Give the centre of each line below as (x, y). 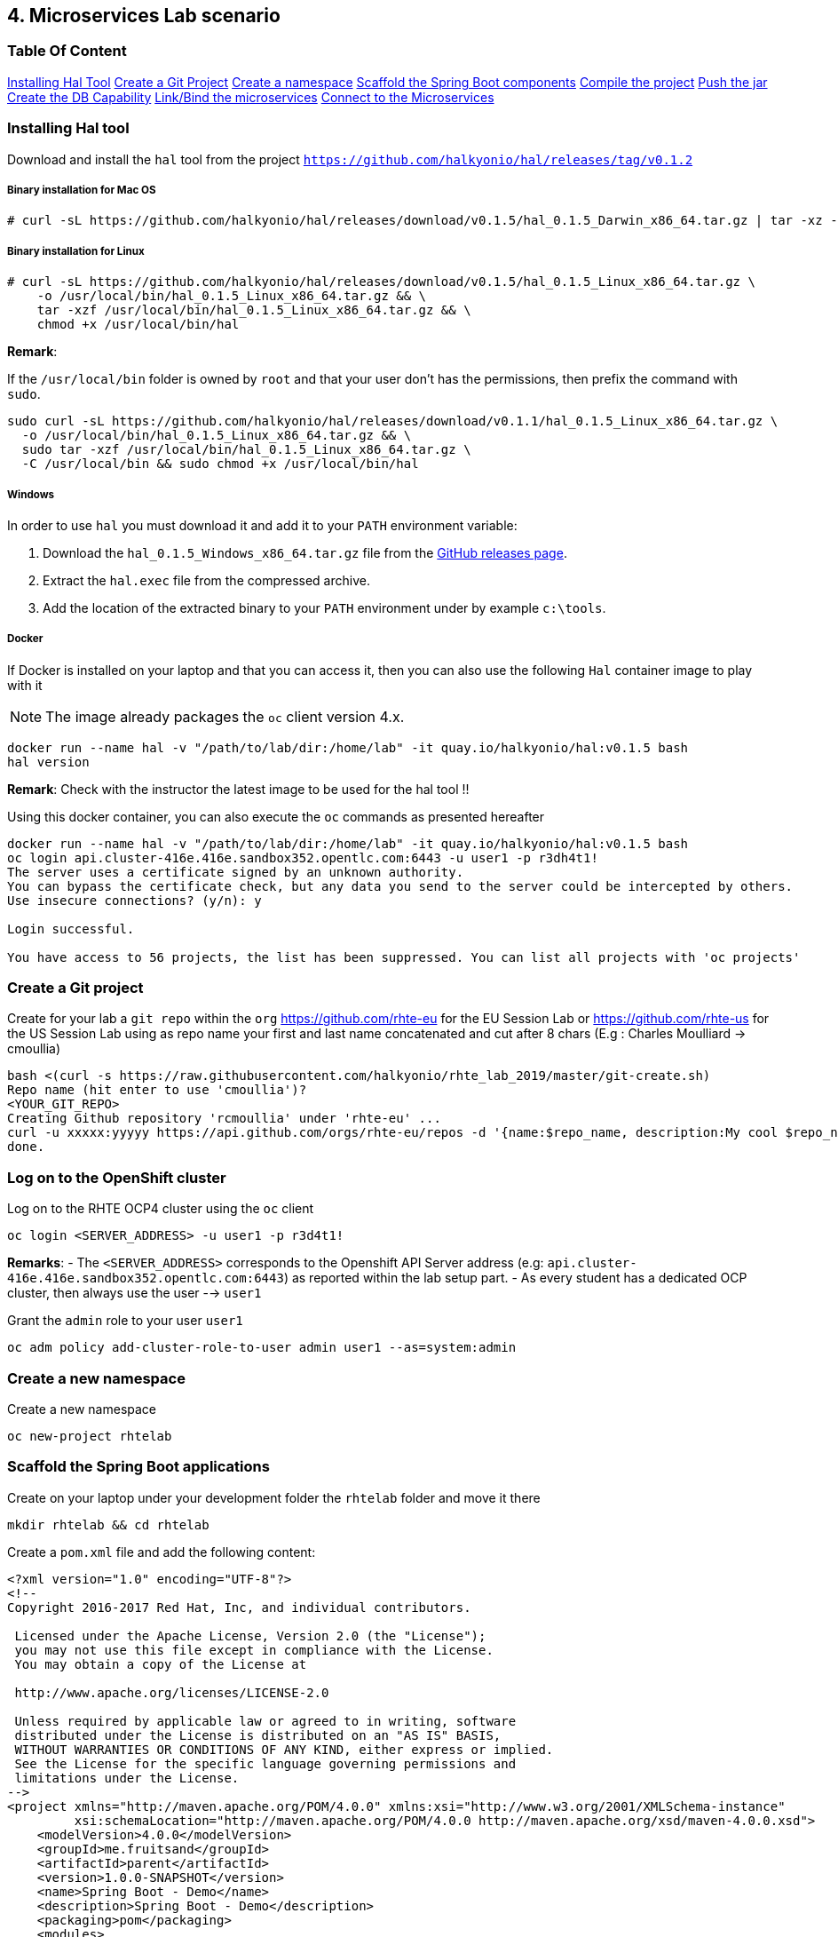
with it (25, 685)
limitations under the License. (127, 1778)
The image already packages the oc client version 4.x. (225, 716)
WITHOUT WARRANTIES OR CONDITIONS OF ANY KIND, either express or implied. (284, 1749)
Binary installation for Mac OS (82, 190)
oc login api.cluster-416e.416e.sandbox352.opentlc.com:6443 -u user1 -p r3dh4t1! (303, 857)
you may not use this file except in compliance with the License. (254, 1650)
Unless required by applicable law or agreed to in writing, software (265, 1721)
